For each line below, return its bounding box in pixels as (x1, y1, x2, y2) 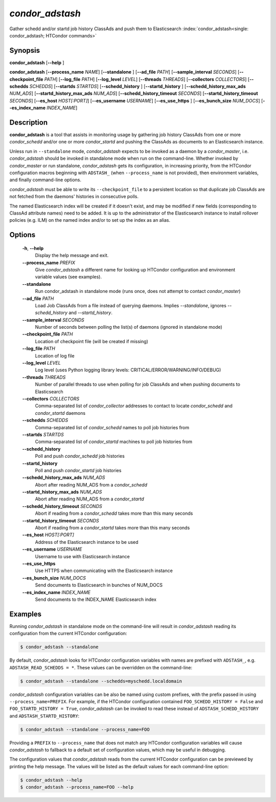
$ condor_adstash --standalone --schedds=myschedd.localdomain (20, 678, 182, 684)
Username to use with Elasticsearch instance (35, 553, 130, 559)
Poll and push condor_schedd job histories (35, 453, 125, 459)
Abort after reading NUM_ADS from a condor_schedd (35, 481, 148, 488)
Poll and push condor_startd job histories (35, 467, 122, 473)
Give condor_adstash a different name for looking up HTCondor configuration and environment (35, 266, 236, 272)
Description (9, 118, 48, 126)
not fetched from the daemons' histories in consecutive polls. (9, 194, 139, 200)
